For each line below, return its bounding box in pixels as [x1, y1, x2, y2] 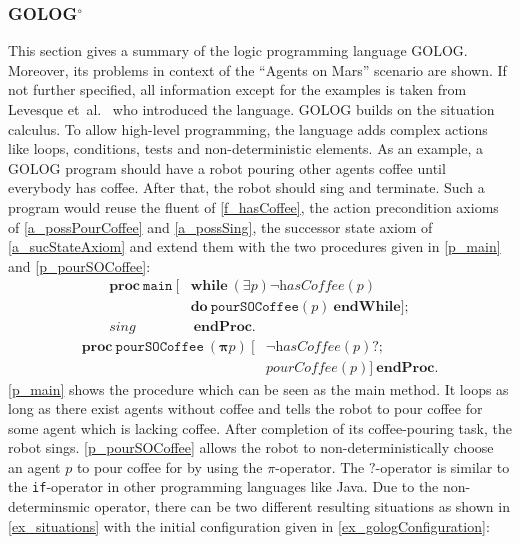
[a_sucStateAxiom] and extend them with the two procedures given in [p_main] [8, 236, 501, 257]
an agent [8, 456, 61, 477]
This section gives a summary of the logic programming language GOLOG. [8, 40, 468, 61]
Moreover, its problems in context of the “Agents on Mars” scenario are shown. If [8, 59, 507, 80]
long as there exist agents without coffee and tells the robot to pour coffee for [8, 398, 483, 419]
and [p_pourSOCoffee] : [8, 255, 151, 276]
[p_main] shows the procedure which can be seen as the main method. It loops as [8, 378, 509, 399]
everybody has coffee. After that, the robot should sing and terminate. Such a [8, 177, 485, 198]
